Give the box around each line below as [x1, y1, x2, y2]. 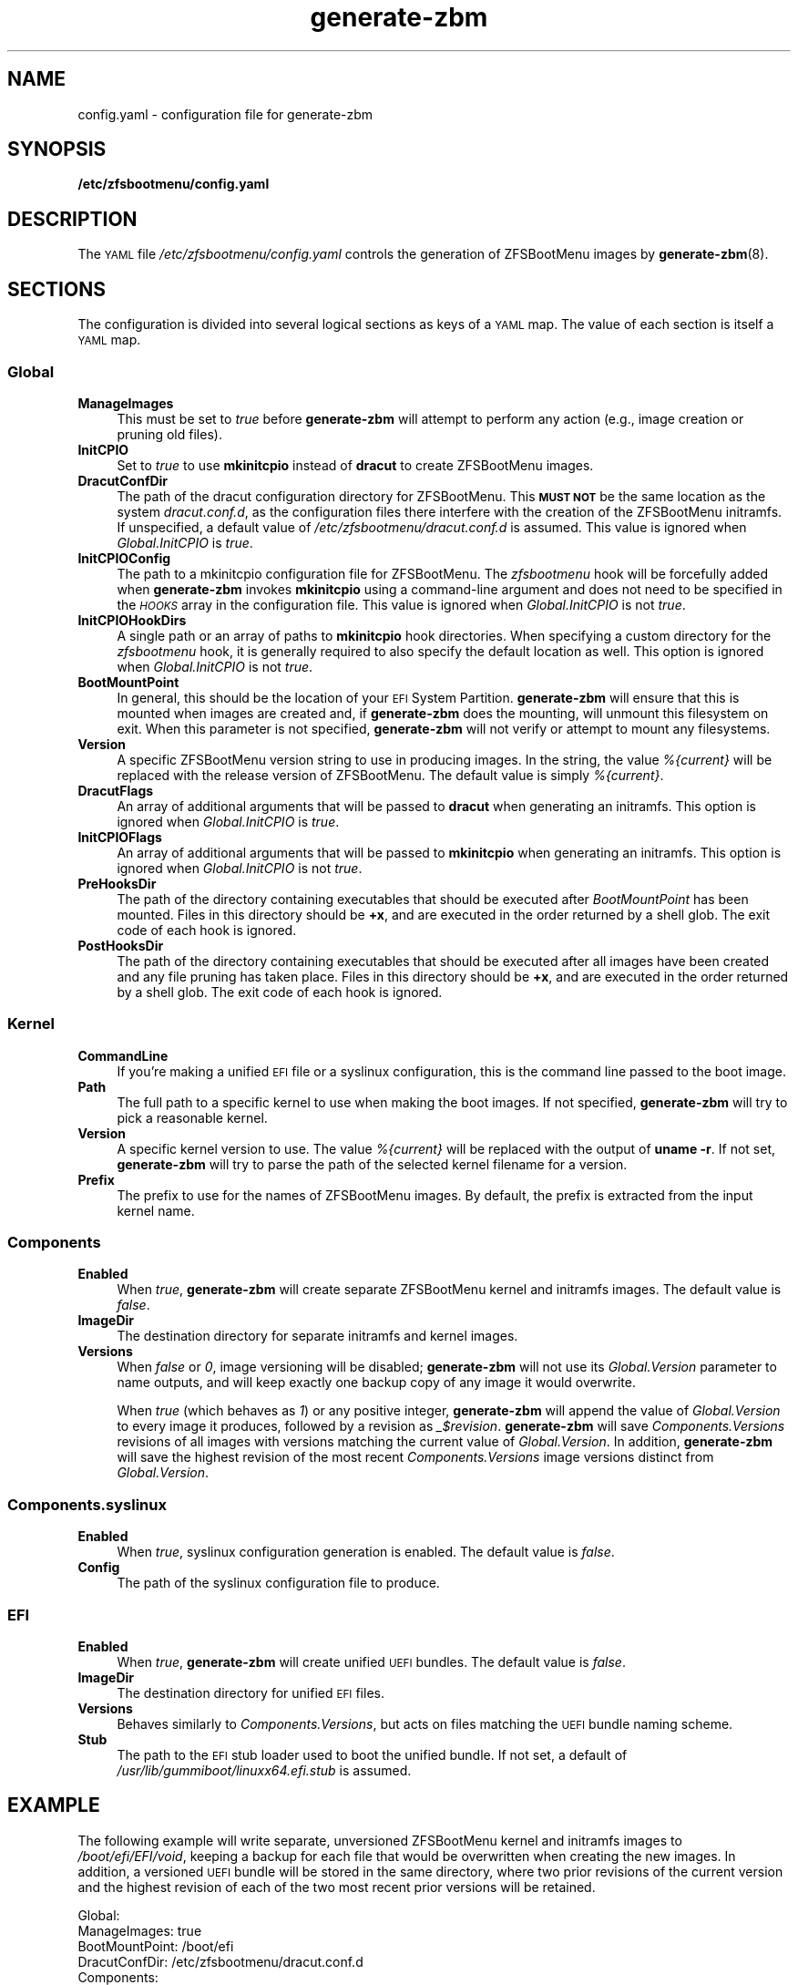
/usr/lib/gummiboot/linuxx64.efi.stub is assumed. [117, 1762, 412, 1778]
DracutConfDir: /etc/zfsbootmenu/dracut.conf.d [77, 1953, 363, 1970]
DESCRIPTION [7, 207, 138, 231]
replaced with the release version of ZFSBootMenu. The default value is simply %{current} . [117, 766, 664, 783]
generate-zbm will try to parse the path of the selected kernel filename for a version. [117, 1156, 628, 1172]
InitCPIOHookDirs [77, 612, 187, 628]
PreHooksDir [77, 875, 157, 891]
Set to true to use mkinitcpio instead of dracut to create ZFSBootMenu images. [117, 457, 594, 473]
